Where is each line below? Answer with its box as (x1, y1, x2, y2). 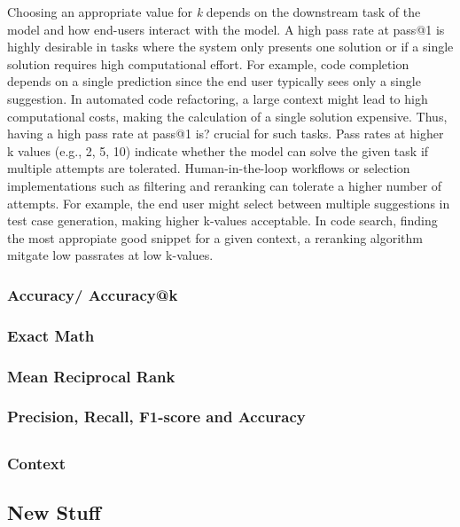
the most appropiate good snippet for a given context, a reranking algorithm (7, 228, 423, 247)
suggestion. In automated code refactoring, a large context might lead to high (7, 89, 428, 107)
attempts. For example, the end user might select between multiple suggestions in (7, 193, 450, 212)
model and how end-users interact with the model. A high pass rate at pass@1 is (7, 20, 445, 38)
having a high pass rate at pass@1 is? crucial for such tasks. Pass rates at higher (7, 124, 444, 143)
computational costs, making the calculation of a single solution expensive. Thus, (7, 106, 448, 125)
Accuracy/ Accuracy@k (7, 283, 178, 305)
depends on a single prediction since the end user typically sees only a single (7, 72, 421, 90)
